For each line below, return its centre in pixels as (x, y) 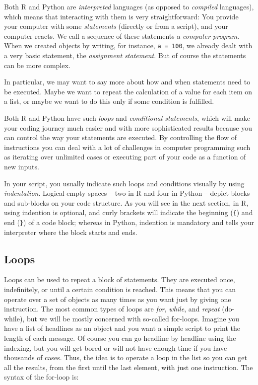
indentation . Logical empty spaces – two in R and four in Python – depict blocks (127, 193)
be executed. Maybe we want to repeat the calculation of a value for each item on (128, 91)
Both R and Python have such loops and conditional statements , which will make (127, 118)
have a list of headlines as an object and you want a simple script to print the (122, 328)
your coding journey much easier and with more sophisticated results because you (128, 127)
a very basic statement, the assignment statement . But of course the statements (125, 55)
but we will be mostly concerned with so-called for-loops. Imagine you (133, 318)
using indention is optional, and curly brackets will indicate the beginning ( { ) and (129, 212)
